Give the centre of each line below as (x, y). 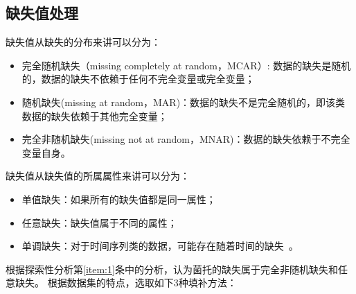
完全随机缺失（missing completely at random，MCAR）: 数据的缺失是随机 (186, 65)
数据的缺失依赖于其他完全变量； (95, 115)
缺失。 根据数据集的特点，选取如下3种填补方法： (126, 283)
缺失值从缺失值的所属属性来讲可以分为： (98, 176)
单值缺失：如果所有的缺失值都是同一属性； (119, 199)
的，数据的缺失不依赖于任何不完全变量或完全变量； (138, 79)
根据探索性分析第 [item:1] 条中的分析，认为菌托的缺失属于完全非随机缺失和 (172, 269)
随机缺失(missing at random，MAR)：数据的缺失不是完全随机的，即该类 (184, 102)
